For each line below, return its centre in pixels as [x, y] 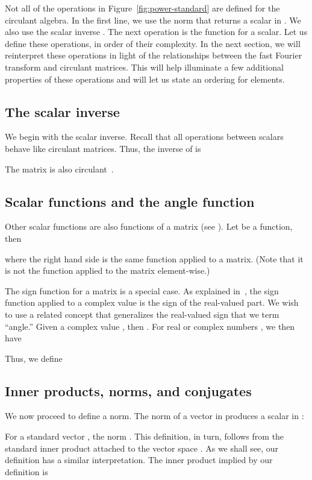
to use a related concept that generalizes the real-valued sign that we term [142, 314]
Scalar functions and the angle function [130, 201]
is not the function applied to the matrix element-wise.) [108, 270]
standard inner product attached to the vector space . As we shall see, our [142, 448]
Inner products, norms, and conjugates [128, 390]
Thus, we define [34, 358]
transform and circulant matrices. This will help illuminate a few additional [144, 67]
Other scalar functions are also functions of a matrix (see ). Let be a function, [149, 226]
